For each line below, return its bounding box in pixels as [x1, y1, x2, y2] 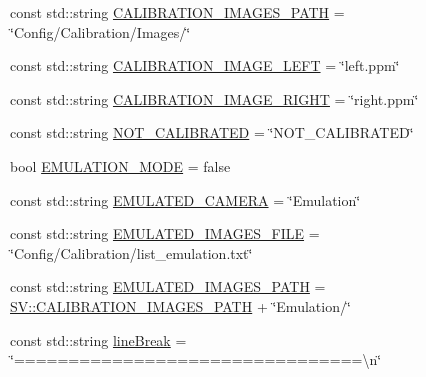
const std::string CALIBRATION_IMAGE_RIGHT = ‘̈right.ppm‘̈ [10, 88, 419, 109]
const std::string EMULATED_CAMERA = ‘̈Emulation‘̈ [10, 189, 361, 210]
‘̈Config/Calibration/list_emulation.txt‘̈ [10, 242, 253, 263]
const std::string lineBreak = [10, 329, 187, 350]
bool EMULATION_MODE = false [10, 155, 231, 176]
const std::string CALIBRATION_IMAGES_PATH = [10, 2, 345, 22]
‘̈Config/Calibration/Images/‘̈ [10, 21, 191, 42]
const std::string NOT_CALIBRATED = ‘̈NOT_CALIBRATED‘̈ [10, 122, 414, 143]
